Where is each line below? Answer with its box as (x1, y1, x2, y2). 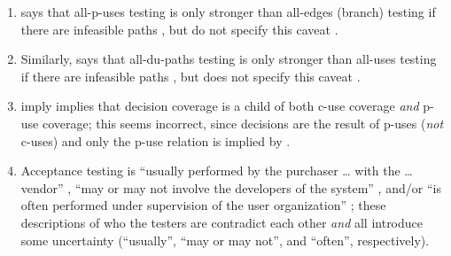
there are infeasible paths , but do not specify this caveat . (20, 19, 338, 38)
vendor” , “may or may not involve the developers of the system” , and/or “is (20, 178, 441, 197)
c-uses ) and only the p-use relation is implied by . (20, 131, 291, 150)
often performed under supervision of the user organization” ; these (20, 196, 386, 214)
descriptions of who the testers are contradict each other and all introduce (20, 213, 424, 231)
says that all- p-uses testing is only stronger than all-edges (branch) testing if (20, 3, 436, 20)
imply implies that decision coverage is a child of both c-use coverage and (20, 97, 419, 115)
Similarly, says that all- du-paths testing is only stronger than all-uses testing (20, 50, 437, 68)
